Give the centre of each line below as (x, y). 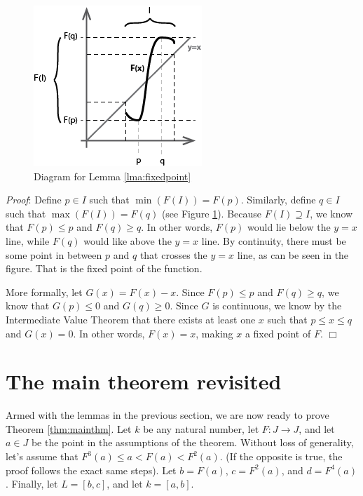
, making (214, 333)
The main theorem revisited (144, 381)
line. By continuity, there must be (274, 240)
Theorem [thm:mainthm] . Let (69, 428)
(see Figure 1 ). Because (212, 213)
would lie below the (289, 227)
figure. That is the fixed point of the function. (104, 268)
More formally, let (44, 291)
